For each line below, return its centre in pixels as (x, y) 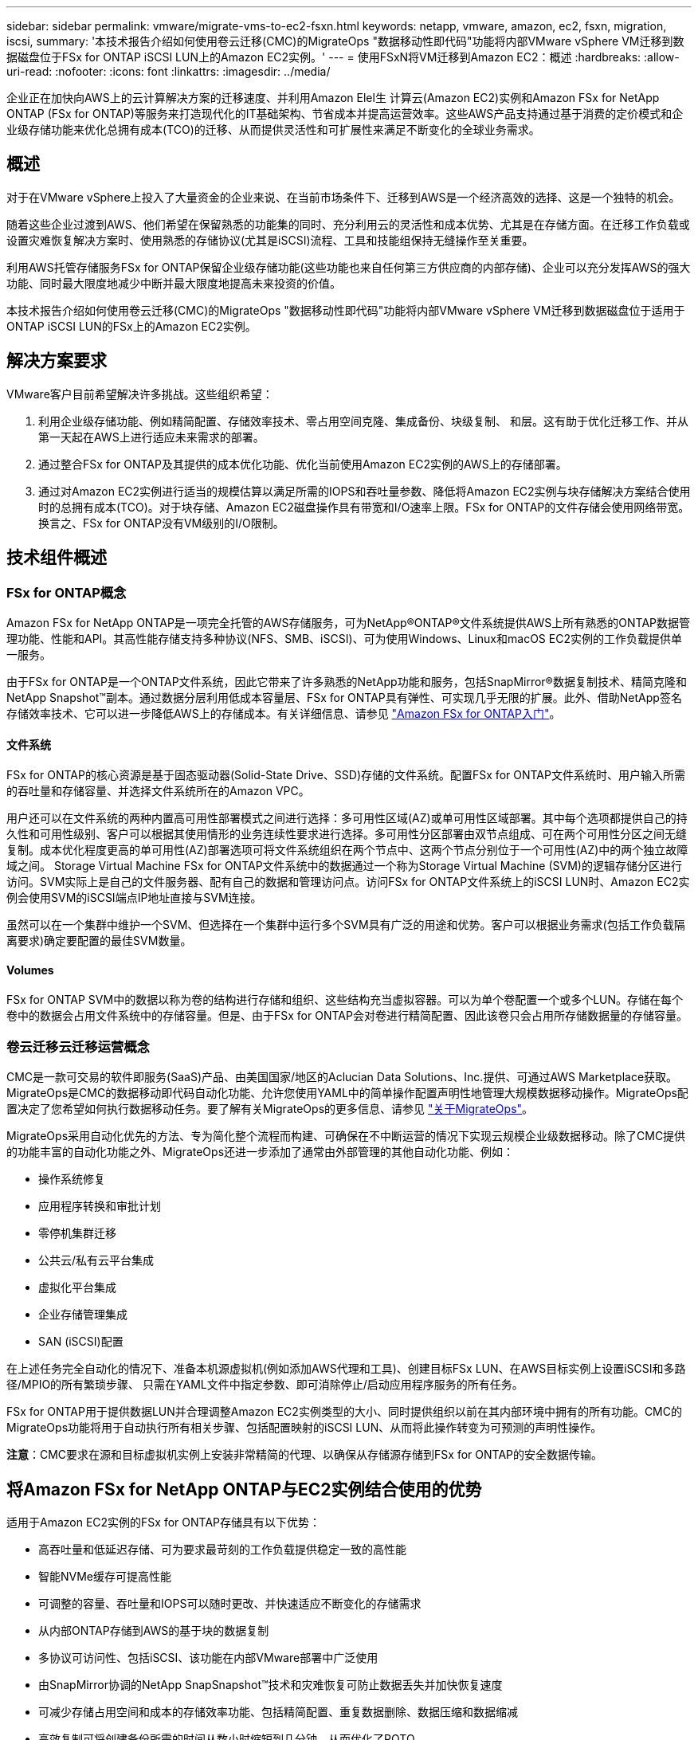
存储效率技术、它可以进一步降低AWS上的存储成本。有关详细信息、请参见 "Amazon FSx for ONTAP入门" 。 (284, 713)
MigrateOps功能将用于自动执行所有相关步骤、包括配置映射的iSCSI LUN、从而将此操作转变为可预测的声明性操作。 (304, 1428)
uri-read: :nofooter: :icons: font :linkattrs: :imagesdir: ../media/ (169, 71)
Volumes (30, 970)
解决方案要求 (57, 361)
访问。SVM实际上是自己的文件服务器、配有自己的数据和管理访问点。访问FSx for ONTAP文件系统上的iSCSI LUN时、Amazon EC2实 (348, 882)
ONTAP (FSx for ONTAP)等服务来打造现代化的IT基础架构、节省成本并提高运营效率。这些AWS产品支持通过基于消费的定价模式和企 (345, 114)
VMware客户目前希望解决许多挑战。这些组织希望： (140, 394)
